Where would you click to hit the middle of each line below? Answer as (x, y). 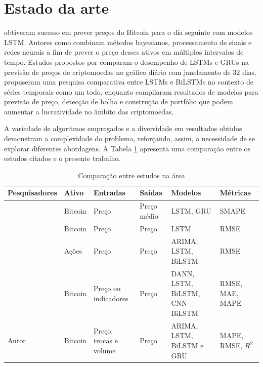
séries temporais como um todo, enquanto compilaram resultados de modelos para (131, 91)
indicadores (111, 298)
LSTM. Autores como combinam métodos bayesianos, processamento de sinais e (128, 42)
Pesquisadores (32, 193)
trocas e (105, 340)
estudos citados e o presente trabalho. (62, 158)
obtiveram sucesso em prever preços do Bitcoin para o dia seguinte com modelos (128, 32)
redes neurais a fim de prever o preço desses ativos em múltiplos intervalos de (124, 52)
